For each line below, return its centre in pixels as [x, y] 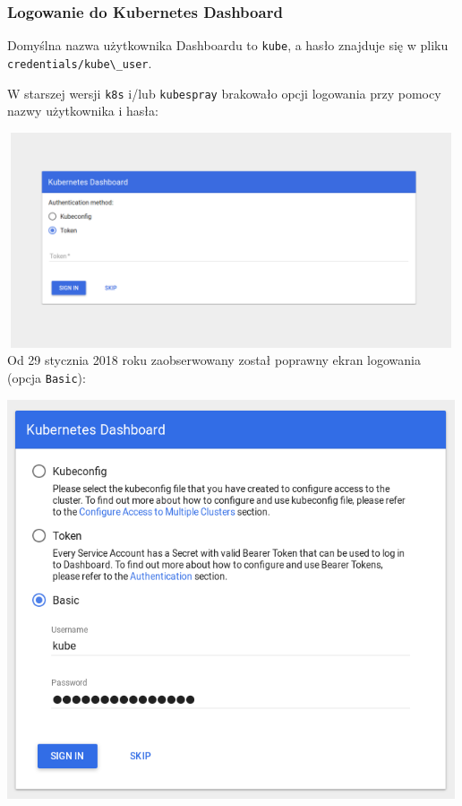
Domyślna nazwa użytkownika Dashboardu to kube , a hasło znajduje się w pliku [228, 45]
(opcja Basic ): [47, 377]
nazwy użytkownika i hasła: [83, 111]
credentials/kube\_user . [80, 62]
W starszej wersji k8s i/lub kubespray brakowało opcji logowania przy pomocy [224, 93]
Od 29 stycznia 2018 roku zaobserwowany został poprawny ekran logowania [214, 360]
